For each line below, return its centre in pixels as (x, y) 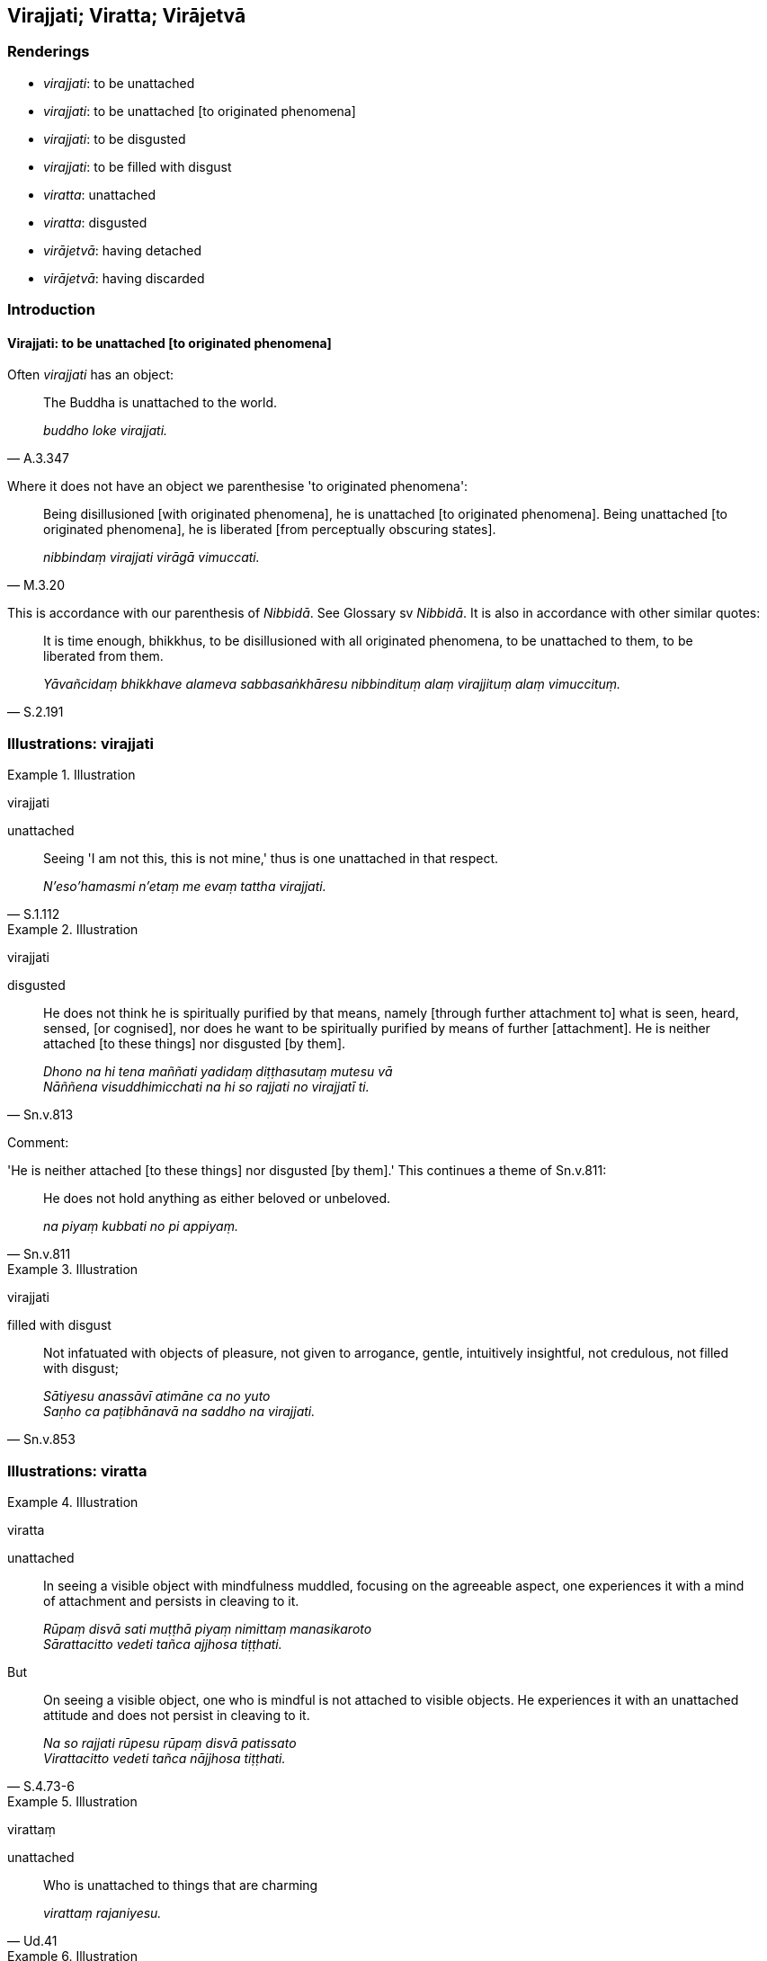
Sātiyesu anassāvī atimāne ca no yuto (157, 1396)
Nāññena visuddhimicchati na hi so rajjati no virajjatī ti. (206, 1087)
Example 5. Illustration (72, 1801)
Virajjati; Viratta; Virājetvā (127, 16)
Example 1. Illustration (71, 775)
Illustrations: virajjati (80, 743)
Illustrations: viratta (77, 1471)
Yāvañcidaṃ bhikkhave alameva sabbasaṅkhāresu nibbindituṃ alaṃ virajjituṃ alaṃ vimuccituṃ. (332, 684)
